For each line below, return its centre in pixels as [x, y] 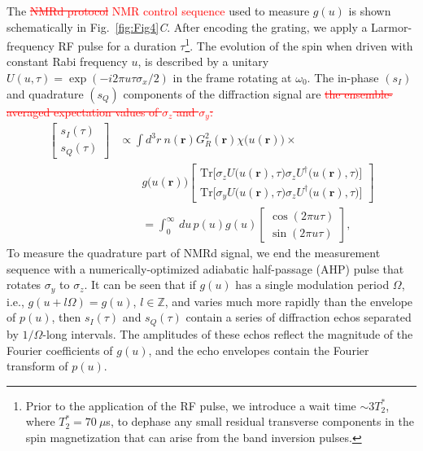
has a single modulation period [312, 285]
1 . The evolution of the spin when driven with [299, 44]
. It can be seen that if [140, 285]
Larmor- [392, 26]
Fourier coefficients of [60, 350]
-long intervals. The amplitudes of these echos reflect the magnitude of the [228, 333]
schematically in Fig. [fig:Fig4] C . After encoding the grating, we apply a [187, 26]
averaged [28, 111]
